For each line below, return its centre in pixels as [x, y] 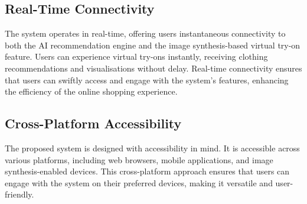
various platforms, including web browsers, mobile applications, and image [139, 159]
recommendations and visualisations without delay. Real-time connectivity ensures [153, 68]
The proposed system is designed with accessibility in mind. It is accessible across [152, 148]
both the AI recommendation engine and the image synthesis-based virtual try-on [153, 45]
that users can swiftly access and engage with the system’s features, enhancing [147, 80]
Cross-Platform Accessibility [93, 123]
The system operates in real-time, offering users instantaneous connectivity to [145, 33]
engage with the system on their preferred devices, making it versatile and [139, 182]
